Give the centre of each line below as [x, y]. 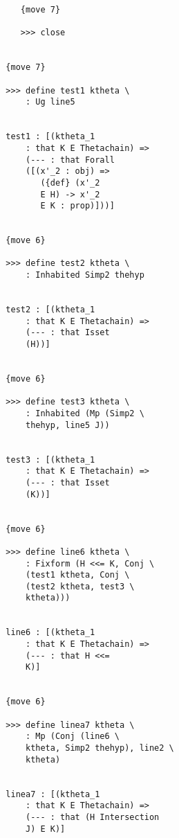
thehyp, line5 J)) [67, 425]
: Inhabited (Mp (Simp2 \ [85, 413]
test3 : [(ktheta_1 [50, 460]
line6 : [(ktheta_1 [50, 633]
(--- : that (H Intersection [92, 817]
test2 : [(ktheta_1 [50, 310]
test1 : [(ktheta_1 [50, 137]
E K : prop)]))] [77, 206]
